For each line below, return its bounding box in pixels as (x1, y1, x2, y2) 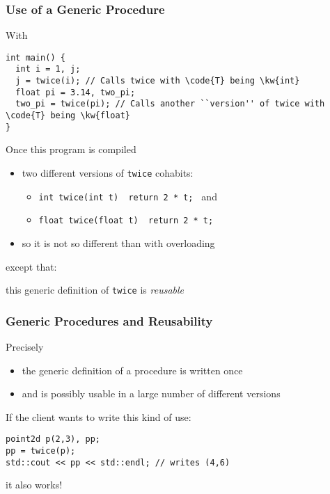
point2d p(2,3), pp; (6, 434, 101, 445)
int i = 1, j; (15, 64, 81, 74)
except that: (6, 259, 57, 273)
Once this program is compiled (6, 142, 136, 157)
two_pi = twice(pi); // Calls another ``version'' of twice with (15, 99, 325, 109)
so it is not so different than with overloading (22, 235, 215, 250)
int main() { (6, 52, 65, 63)
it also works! (6, 477, 63, 492)
